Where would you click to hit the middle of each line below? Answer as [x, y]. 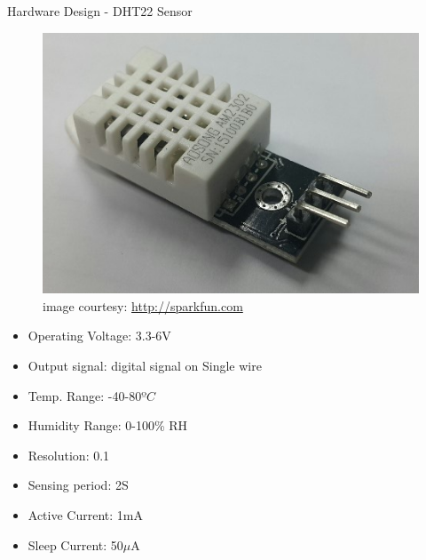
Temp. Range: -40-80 [85, 395]
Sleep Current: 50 [75, 544]
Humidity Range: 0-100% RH [108, 425]
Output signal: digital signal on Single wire [145, 366]
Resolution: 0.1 [69, 455]
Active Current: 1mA [85, 515]
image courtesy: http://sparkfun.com [143, 305]
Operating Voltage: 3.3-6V [99, 336]
